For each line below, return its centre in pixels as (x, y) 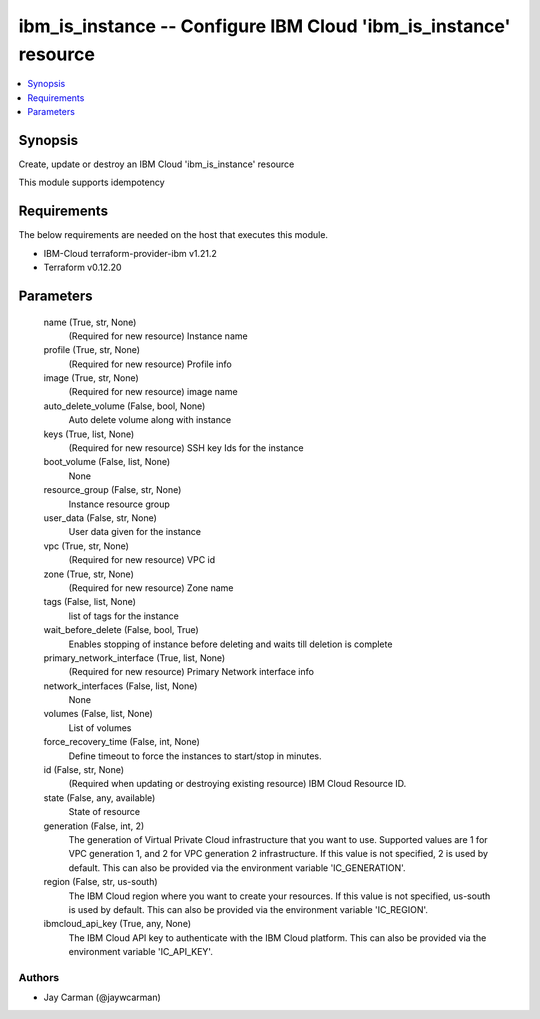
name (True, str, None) (90, 322)
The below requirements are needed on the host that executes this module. (173, 235)
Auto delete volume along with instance (150, 420)
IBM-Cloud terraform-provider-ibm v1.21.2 (130, 253)
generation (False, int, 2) (94, 826)
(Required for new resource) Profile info (150, 364)
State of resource (104, 812)
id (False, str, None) (84, 770)
